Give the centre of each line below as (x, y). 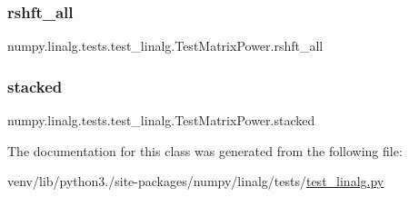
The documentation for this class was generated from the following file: (205, 150)
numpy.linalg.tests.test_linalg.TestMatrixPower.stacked (161, 120)
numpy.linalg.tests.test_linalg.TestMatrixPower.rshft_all (165, 46)
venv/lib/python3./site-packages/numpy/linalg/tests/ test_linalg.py (196, 181)
